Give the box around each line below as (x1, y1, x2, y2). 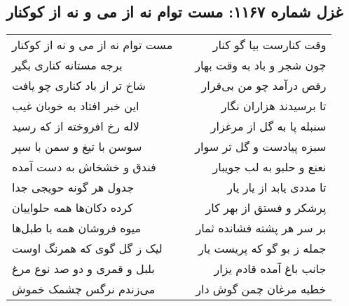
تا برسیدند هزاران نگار (221, 98, 327, 114)
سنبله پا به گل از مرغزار (210, 118, 327, 135)
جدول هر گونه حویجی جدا (12, 179, 135, 196)
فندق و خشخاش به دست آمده (12, 159, 156, 175)
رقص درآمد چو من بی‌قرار (201, 77, 327, 94)
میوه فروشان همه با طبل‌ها (12, 220, 142, 237)
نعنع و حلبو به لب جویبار (212, 159, 327, 175)
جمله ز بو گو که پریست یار (198, 240, 327, 257)
